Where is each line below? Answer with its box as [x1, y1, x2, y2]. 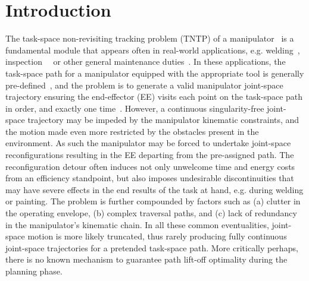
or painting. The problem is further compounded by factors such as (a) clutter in [5, 195, 301, 207]
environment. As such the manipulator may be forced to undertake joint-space [5, 137, 291, 149]
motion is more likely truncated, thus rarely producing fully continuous [27, 230, 287, 242]
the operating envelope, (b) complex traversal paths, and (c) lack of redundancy [5, 207, 297, 219]
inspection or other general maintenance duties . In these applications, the [5, 55, 286, 68]
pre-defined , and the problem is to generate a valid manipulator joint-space [5, 78, 283, 91]
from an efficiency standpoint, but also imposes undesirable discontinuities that [5, 172, 294, 184]
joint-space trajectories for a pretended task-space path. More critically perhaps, [5, 241, 298, 254]
